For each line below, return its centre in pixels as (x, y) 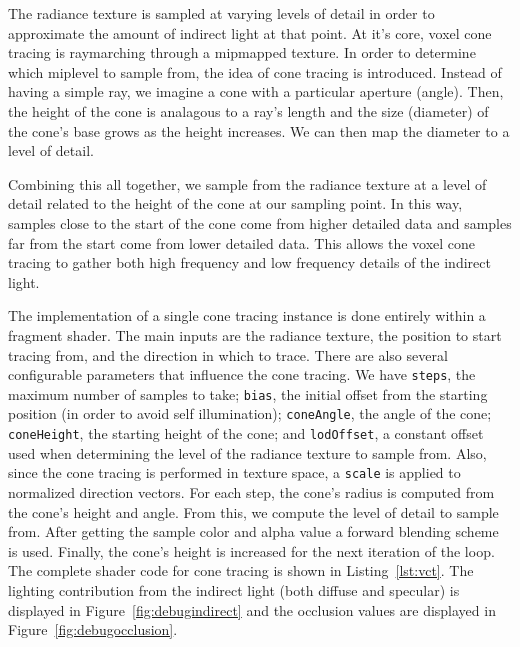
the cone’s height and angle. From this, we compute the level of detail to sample (253, 511)
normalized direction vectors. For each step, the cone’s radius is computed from (251, 491)
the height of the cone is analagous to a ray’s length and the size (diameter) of (248, 110)
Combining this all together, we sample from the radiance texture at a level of (247, 183)
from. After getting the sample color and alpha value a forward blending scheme (253, 531)
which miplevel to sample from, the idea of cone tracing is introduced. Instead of (255, 71)
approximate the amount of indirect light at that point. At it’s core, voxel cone (250, 32)
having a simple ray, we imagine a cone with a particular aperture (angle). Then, (256, 91)
